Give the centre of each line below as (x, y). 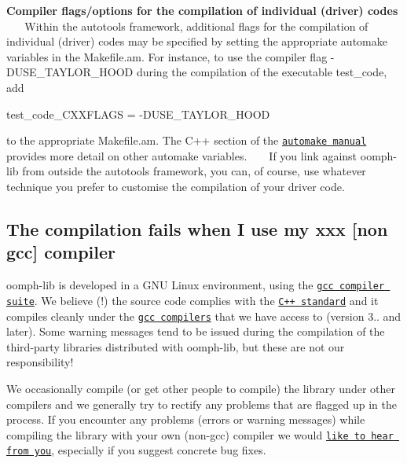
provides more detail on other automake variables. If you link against (182, 155)
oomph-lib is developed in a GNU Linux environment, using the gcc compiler (196, 285)
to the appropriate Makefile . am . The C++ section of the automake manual (187, 140)
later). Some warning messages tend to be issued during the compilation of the (196, 331)
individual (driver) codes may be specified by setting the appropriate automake (197, 41)
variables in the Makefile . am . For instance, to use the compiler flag (167, 56)
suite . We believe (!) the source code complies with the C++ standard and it (192, 300)
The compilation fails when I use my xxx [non (197, 228)
